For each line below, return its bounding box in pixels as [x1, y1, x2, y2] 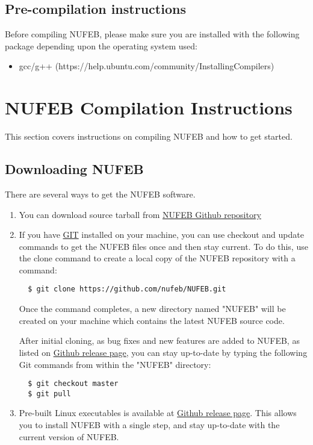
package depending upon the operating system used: [5, 39, 197, 52]
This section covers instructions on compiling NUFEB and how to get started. [5, 130, 293, 143]
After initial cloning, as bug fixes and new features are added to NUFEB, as [19, 334, 300, 347]
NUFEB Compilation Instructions [5, 95, 293, 120]
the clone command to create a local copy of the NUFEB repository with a [19, 252, 296, 264]
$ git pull [28, 389, 71, 398]
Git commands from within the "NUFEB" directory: [19, 358, 211, 370]
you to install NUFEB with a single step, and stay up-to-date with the [19, 419, 280, 431]
